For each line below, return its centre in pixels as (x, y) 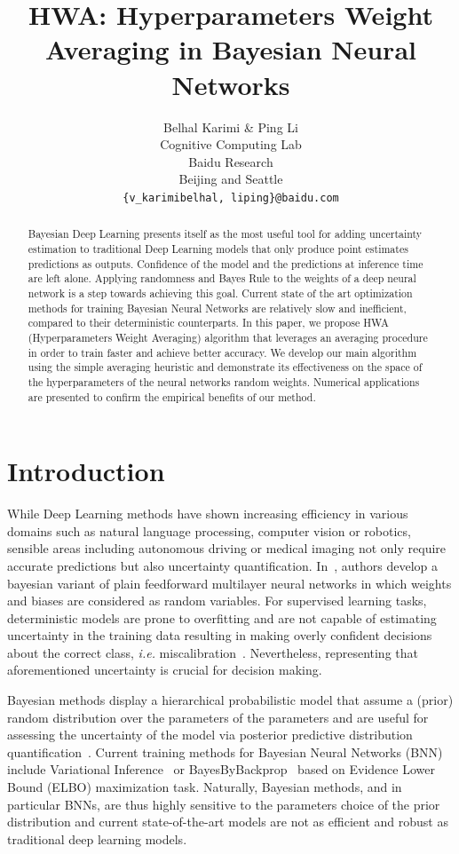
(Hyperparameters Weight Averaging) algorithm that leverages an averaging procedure (228, 337)
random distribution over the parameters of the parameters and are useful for (218, 717)
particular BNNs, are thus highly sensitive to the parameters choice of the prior (224, 804)
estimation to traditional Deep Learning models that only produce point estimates (218, 248)
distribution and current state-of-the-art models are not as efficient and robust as (228, 822)
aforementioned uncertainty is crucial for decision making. (165, 670)
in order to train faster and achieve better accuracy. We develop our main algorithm (222, 352)
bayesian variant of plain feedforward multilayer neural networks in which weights (229, 583)
